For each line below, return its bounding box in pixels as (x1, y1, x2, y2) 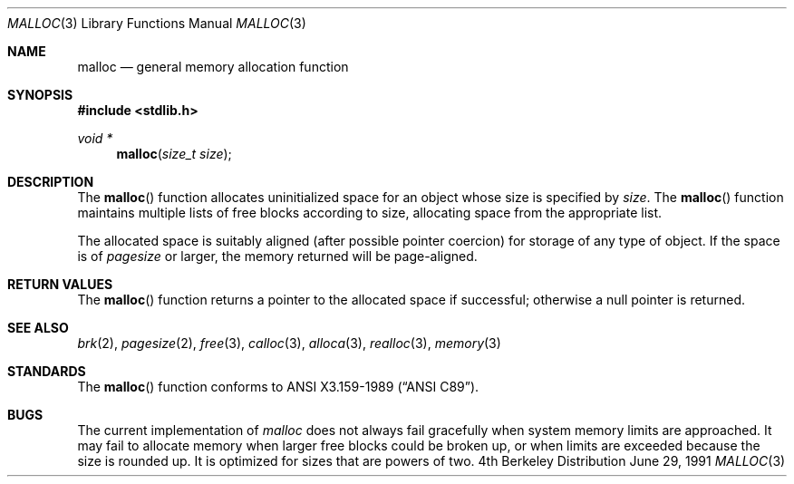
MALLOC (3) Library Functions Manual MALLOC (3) (7, 15, 306, 31)
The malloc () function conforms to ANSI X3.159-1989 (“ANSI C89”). (77, 379, 479, 394)
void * (77, 131, 113, 146)
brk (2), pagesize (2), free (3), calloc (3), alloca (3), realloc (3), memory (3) (77, 335, 501, 351)
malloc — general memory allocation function (77, 59, 349, 74)
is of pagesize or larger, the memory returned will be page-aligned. (77, 248, 478, 264)
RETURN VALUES (7, 276, 113, 292)
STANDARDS (7, 363, 86, 379)
